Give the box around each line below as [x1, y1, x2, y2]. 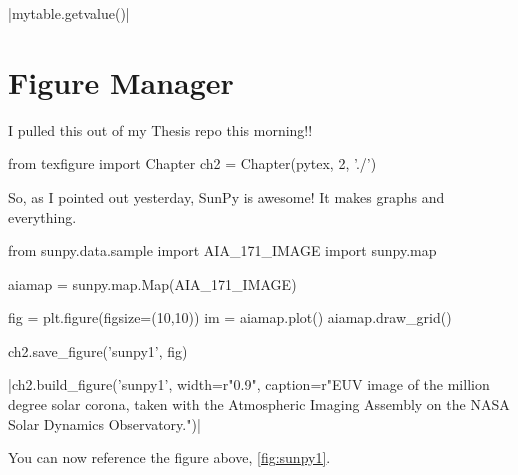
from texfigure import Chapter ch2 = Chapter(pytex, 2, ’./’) [8, 153, 377, 174]
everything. [8, 206, 77, 227]
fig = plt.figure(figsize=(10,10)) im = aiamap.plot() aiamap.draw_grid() [8, 307, 452, 328]
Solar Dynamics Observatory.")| [8, 413, 201, 434]
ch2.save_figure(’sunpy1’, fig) [8, 340, 188, 361]
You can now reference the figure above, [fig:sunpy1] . [8, 447, 331, 468]
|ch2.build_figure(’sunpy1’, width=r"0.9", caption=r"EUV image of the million [8, 374, 490, 395]
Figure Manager [8, 61, 234, 102]
